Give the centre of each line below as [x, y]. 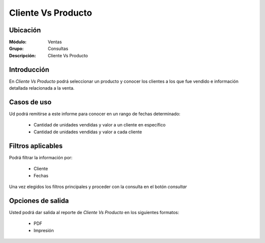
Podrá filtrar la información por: [41, 157]
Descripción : [23, 55]
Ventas [55, 42]
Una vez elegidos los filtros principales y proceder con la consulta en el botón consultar [98, 187]
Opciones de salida [39, 201]
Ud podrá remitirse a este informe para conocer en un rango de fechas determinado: [95, 114]
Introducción [29, 69]
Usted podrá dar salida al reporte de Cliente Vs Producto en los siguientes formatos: [94, 212]
